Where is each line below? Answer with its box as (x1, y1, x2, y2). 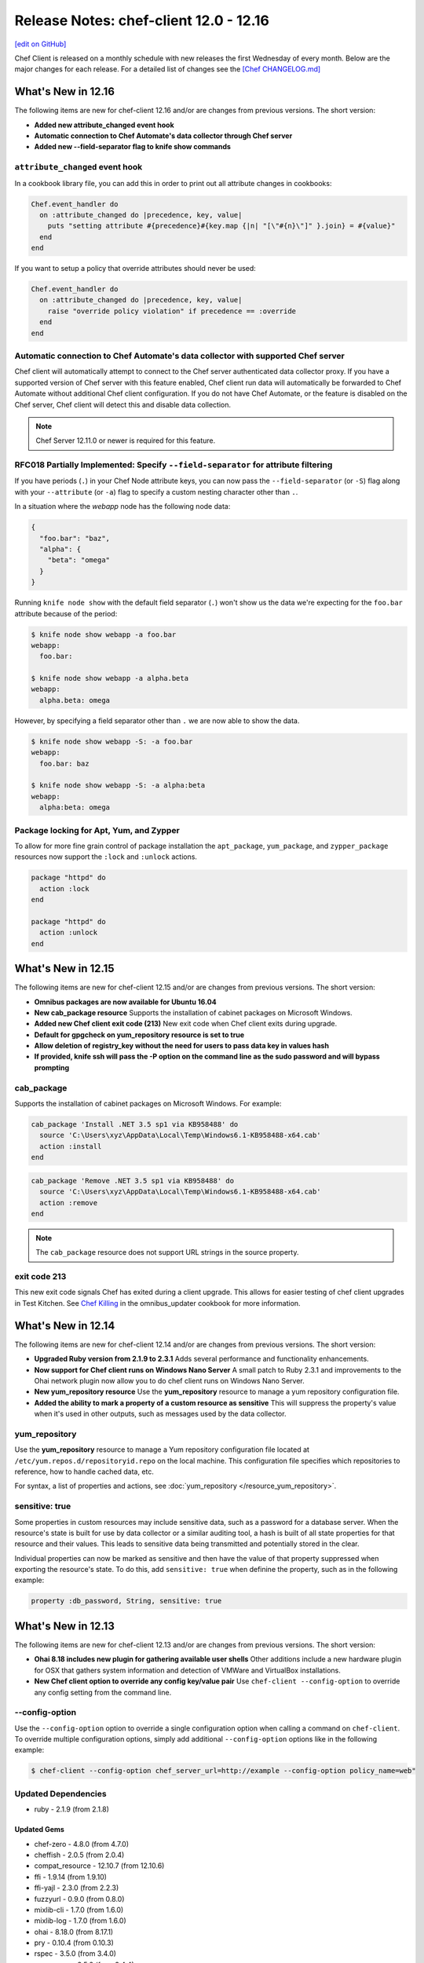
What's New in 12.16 (14, 85, 115, 98)
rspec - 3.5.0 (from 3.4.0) (34, 1949, 117, 1958)
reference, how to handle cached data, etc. (14, 1467, 155, 1476)
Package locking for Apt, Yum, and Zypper (14, 824, 180, 835)
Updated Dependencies (14, 1788, 107, 1799)
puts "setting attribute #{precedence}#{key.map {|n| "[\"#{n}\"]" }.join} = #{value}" (47, 221, 396, 231)
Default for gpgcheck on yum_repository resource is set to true (34, 1029, 245, 1040)
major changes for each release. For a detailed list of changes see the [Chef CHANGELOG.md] (14, 64, 321, 74)
